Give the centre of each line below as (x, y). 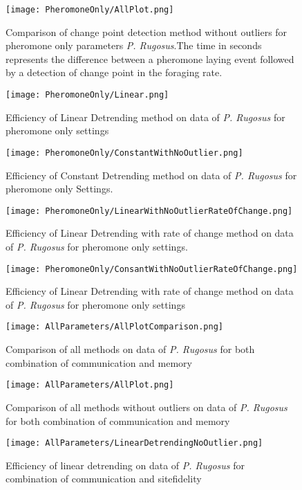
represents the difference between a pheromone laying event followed (150, 58)
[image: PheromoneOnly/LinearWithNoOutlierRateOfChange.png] (149, 211)
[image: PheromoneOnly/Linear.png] (87, 95)
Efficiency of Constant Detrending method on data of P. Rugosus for (151, 175)
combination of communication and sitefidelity (104, 479)
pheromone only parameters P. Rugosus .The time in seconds (134, 45)
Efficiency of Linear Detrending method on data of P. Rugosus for (145, 117)
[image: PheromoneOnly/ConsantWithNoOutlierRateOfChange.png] (152, 269)
